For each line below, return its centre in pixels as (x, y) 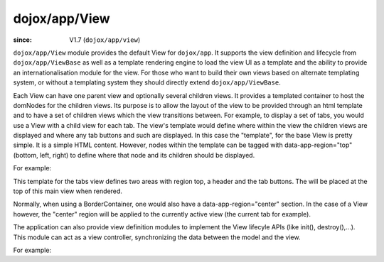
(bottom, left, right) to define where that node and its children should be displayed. (134, 155)
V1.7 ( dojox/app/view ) (105, 40)
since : (22, 40)
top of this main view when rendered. (68, 191)
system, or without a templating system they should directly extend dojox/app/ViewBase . (147, 82)
